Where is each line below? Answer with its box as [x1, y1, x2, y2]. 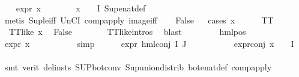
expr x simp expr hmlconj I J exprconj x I [4, 37, 294, 49]
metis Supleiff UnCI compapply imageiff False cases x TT [4, 13, 274, 26]
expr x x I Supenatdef [16, 2, 146, 14]
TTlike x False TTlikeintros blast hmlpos [8, 25, 246, 38]
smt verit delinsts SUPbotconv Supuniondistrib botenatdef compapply [4, 60, 272, 73]
